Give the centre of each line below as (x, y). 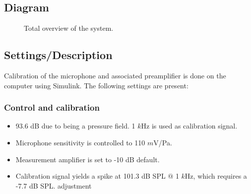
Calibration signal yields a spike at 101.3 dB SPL (91, 176)
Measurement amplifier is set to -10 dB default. (88, 159)
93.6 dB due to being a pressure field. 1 (75, 126)
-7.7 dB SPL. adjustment (54, 185)
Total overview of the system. (69, 28)
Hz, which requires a (216, 176)
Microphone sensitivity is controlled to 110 (80, 142)
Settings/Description (58, 55)
